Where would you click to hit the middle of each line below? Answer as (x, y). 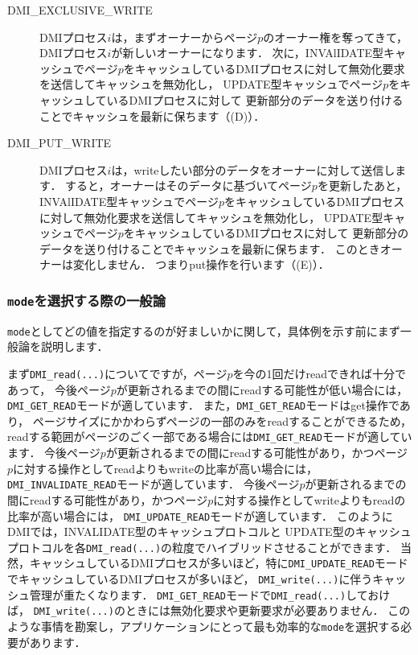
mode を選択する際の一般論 (87, 300)
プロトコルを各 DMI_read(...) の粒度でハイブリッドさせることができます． (202, 547)
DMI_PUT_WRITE (59, 143)
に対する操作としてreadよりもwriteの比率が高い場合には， (165, 468)
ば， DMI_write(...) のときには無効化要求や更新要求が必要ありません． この (209, 610)
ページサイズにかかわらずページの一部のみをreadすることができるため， (222, 420)
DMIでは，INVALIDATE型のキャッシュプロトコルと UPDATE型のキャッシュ (209, 531)
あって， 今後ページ (59, 389)
